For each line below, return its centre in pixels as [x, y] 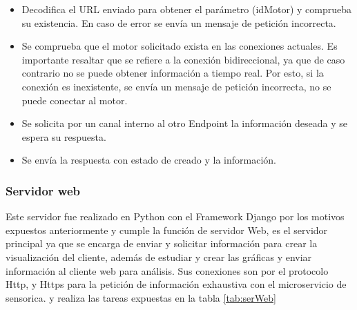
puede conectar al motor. [75, 100]
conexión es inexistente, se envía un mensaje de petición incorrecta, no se [176, 86]
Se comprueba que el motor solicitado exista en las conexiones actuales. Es [180, 46]
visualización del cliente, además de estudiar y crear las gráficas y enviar [159, 256]
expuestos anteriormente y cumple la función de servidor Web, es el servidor [167, 230]
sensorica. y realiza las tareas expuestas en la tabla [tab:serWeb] [141, 297]
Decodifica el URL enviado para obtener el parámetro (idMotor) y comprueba [187, 9]
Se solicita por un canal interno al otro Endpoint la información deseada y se [184, 123]
